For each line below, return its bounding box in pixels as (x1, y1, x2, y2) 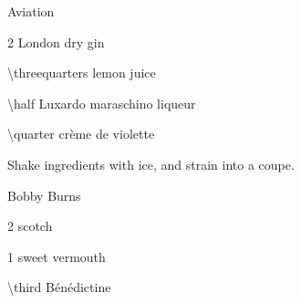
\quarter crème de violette (7, 124, 155, 143)
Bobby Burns (7, 185, 81, 204)
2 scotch (7, 216, 53, 235)
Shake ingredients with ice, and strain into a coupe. (7, 154, 295, 173)
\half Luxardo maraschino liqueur (7, 93, 196, 112)
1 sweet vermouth (7, 246, 106, 266)
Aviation (7, 2, 55, 20)
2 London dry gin (7, 32, 105, 51)
